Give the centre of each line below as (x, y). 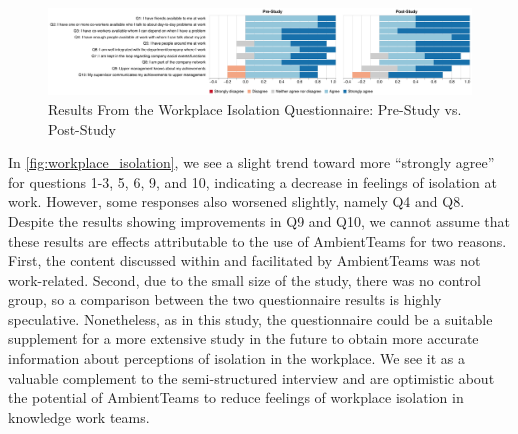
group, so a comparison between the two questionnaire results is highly (225, 299)
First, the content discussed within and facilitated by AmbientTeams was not (244, 260)
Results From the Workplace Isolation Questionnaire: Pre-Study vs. (255, 108)
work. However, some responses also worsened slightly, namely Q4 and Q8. (236, 201)
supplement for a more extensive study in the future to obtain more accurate (243, 338)
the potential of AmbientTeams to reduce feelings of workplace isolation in (236, 397)
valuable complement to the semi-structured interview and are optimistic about (251, 377)
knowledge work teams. (79, 416)
